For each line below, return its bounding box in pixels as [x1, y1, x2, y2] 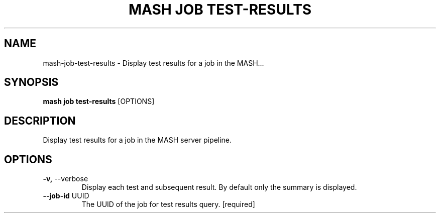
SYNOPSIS [4, 76, 59, 89]
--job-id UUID [43, 191, 89, 200]
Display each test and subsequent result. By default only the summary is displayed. [81, 183, 357, 192]
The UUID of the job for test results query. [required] [81, 200, 255, 209]
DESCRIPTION [4, 114, 76, 127]
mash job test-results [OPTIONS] [43, 97, 155, 106]
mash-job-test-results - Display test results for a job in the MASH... [43, 58, 264, 67]
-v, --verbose [43, 174, 88, 183]
